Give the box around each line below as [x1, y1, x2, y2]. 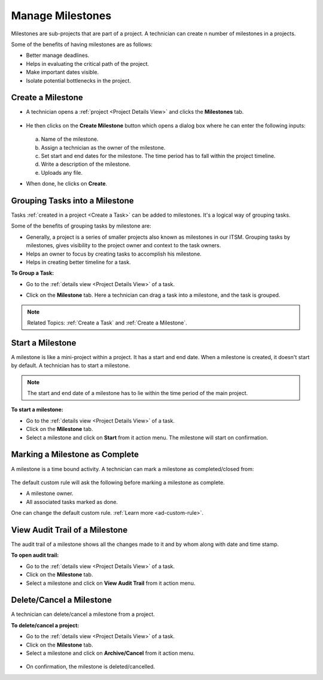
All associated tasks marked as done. [26, 498, 118, 505]
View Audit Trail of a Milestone [11, 524, 128, 535]
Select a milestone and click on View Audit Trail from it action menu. [26, 579, 196, 587]
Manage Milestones [11, 9, 112, 22]
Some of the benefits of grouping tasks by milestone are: [11, 222, 152, 230]
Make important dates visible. [26, 69, 99, 76]
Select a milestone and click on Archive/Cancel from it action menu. [26, 649, 195, 657]
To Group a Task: [11, 269, 54, 277]
